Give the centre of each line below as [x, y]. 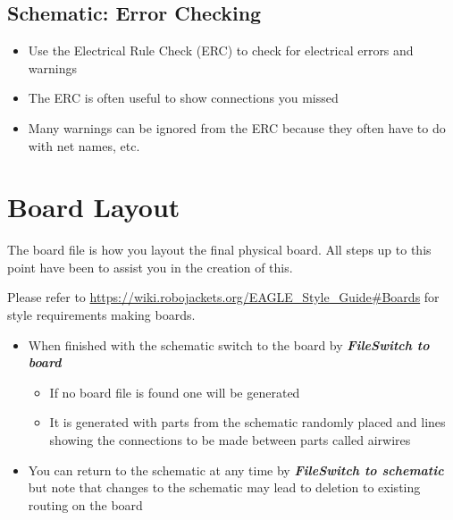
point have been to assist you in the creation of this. [150, 267]
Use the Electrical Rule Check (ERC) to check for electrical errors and [221, 50]
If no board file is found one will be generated [175, 392]
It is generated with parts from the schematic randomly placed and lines [247, 422]
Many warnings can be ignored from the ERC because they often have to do [237, 127]
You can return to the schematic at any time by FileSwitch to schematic [236, 470]
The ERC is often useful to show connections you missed [183, 98]
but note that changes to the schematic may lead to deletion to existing [224, 487]
